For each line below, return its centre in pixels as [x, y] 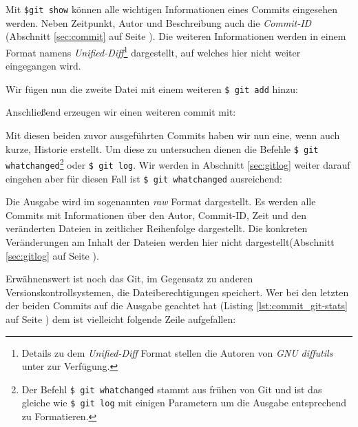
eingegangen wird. [43, 66]
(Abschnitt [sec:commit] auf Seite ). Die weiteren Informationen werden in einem [176, 36]
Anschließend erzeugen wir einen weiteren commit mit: [121, 112]
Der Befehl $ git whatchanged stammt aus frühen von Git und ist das [172, 389]
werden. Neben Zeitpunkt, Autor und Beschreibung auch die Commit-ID [159, 22]
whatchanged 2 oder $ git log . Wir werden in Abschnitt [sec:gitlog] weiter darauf [178, 164]
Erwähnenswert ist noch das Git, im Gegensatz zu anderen [129, 279]
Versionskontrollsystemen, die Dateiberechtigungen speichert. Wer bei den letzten [177, 292]
